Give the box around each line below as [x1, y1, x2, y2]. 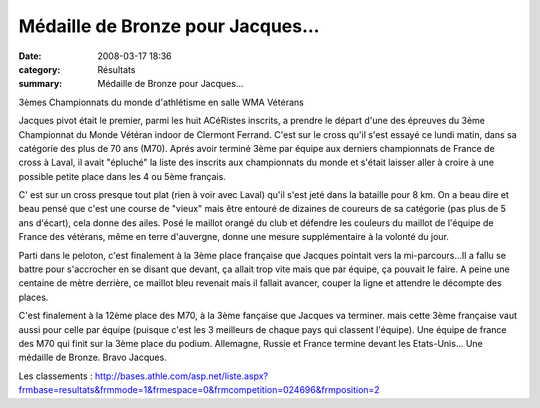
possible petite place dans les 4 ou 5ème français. [18, 170, 227, 182]
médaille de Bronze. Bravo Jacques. [18, 351, 167, 364]
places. [18, 291, 49, 303]
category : [18, 63, 61, 75]
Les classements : [18, 370, 94, 382]
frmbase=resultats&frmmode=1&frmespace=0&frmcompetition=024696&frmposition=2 [18, 384, 380, 396]
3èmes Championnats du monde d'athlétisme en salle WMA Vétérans [18, 96, 304, 108]
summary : [18, 78, 63, 90]
